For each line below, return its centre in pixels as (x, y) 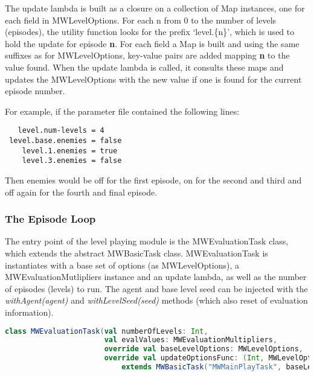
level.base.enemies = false (66, 141)
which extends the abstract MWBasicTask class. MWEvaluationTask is (136, 253)
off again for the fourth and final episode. (81, 192)
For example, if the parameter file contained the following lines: (122, 111)
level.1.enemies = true (70, 151)
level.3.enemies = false (72, 161)
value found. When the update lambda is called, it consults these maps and (144, 67)
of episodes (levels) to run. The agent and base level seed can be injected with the (156, 288)
